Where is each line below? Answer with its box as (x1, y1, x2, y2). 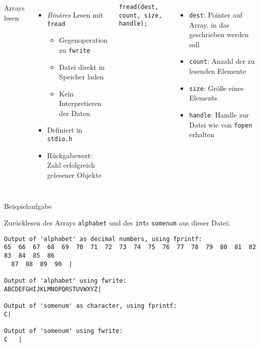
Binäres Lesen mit (47, 10, 104, 20)
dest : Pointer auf (189, 10, 242, 20)
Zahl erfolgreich (47, 160, 95, 170)
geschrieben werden (189, 29, 249, 40)
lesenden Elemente (189, 66, 246, 76)
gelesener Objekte (47, 169, 102, 180)
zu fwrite (59, 44, 91, 55)
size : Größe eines (189, 82, 244, 93)
